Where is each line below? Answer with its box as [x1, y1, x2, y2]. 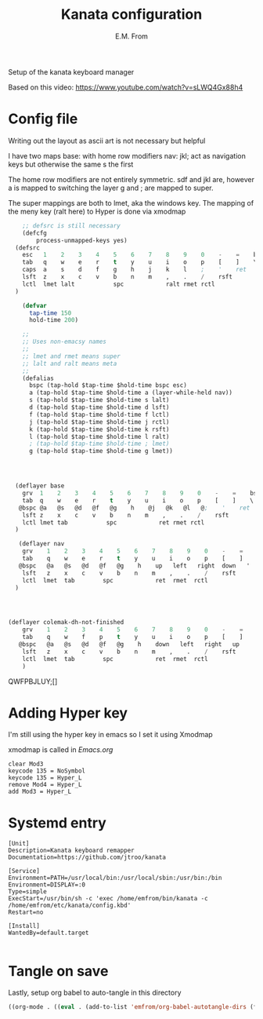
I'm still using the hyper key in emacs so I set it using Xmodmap [8, 730, 213, 740]
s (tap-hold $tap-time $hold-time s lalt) [28, 396, 170, 404]
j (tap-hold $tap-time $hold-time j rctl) [28, 418, 170, 425]
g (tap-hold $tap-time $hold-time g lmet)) [28, 447, 174, 455]
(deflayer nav [18, 540, 65, 548]
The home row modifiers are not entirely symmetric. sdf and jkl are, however [8, 174, 255, 184]
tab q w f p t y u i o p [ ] [22, 634, 243, 641]
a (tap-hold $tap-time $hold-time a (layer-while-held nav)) [28, 389, 233, 397]
